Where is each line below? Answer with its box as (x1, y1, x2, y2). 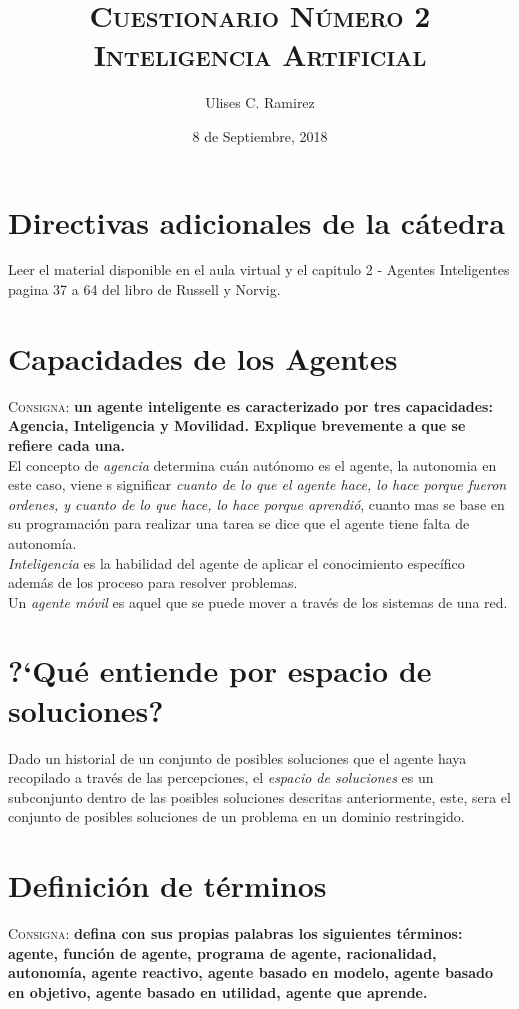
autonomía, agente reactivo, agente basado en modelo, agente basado (8, 962, 494, 983)
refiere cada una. (8, 434, 126, 455)
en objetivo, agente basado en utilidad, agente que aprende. (8, 981, 428, 1002)
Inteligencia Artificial (93, 34, 427, 75)
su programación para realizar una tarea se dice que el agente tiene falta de (8, 513, 470, 534)
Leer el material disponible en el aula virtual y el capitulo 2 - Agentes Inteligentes (8, 259, 510, 280)
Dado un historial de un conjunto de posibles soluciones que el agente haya (8, 747, 467, 768)
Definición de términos (8, 865, 327, 906)
